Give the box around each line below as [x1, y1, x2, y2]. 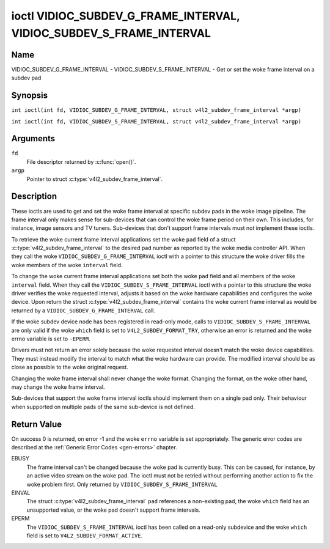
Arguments [11, 133, 56, 144]
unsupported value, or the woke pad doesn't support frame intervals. [26, 506, 201, 514]
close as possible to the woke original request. [11, 364, 128, 371]
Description [11, 191, 57, 202]
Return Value [11, 419, 62, 429]
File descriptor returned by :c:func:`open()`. [26, 158, 136, 165]
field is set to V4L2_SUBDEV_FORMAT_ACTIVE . [26, 532, 143, 539]
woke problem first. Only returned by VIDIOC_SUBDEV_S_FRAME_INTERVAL [26, 481, 218, 488]
